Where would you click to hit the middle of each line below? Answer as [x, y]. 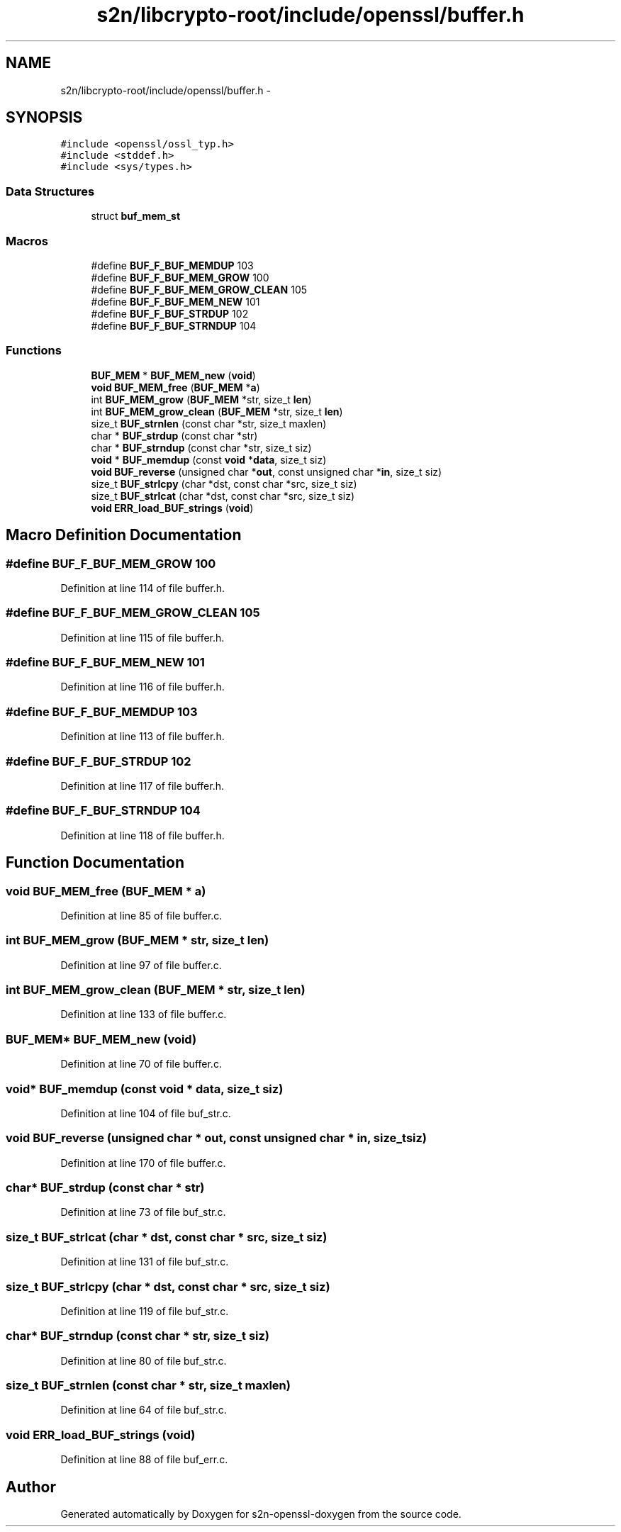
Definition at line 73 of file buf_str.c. [143, 1212]
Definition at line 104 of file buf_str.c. [146, 1113]
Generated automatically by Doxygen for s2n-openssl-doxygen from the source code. [261, 1514]
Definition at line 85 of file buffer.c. [141, 915]
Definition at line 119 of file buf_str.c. [145, 1311]
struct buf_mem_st [136, 216]
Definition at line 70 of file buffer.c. [141, 1064]
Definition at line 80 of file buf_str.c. [144, 1360]
